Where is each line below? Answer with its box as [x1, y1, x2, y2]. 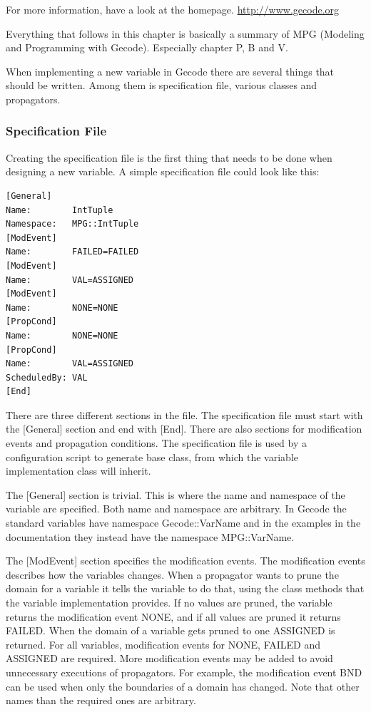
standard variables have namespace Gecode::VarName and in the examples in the [6, 515, 361, 530]
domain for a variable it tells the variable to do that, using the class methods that [6, 581, 365, 596]
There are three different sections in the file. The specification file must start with [6, 407, 363, 422]
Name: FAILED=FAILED [6, 247, 139, 257]
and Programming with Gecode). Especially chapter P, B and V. [6, 40, 288, 55]
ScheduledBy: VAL [6, 372, 88, 383]
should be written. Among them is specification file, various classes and [6, 78, 317, 93]
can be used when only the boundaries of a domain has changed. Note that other [6, 679, 360, 693]
